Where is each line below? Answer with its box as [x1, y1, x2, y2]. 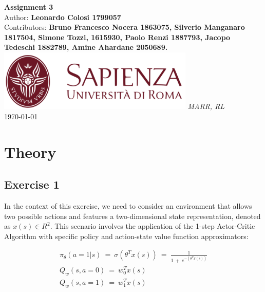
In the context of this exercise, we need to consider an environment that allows [4, 200, 252, 211]
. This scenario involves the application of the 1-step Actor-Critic [50, 221, 255, 231]
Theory [4, 141, 56, 162]
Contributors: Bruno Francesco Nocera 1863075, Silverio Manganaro [4, 22, 245, 32]
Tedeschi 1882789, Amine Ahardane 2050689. [4, 42, 168, 52]
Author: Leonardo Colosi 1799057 [4, 11, 121, 22]
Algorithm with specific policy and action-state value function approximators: [4, 230, 249, 241]
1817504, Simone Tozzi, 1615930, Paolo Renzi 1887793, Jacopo [4, 31, 231, 42]
